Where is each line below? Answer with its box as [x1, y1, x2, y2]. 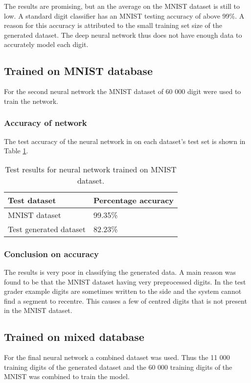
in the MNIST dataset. [4, 305, 72, 315]
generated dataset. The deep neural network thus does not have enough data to [4, 29, 242, 40]
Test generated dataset [8, 223, 86, 235]
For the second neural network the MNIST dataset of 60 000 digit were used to [4, 86, 241, 96]
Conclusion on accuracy [4, 247, 99, 260]
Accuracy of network [4, 117, 87, 129]
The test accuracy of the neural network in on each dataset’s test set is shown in [4, 136, 246, 146]
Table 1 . [4, 145, 28, 156]
